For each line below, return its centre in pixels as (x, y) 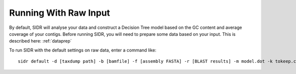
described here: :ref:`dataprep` (40, 41)
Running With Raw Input (60, 13)
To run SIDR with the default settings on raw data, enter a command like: (83, 50)
